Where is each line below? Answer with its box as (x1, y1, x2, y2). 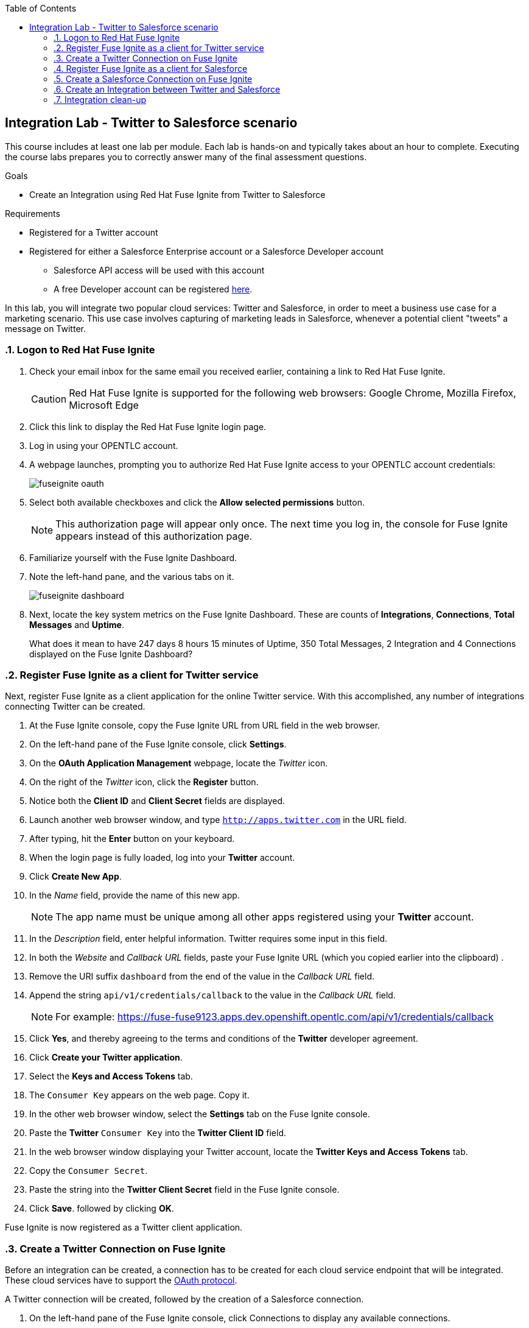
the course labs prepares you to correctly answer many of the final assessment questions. (5, 151, 367, 162)
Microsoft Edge (69, 398, 139, 411)
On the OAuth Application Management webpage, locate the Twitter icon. (29, 758, 328, 769)
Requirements (5, 208, 60, 219)
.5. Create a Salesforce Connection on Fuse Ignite (54, 74, 253, 84)
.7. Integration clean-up (54, 94, 147, 105)
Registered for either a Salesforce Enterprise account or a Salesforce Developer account (29, 245, 384, 256)
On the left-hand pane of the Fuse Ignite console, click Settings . (29, 739, 287, 750)
